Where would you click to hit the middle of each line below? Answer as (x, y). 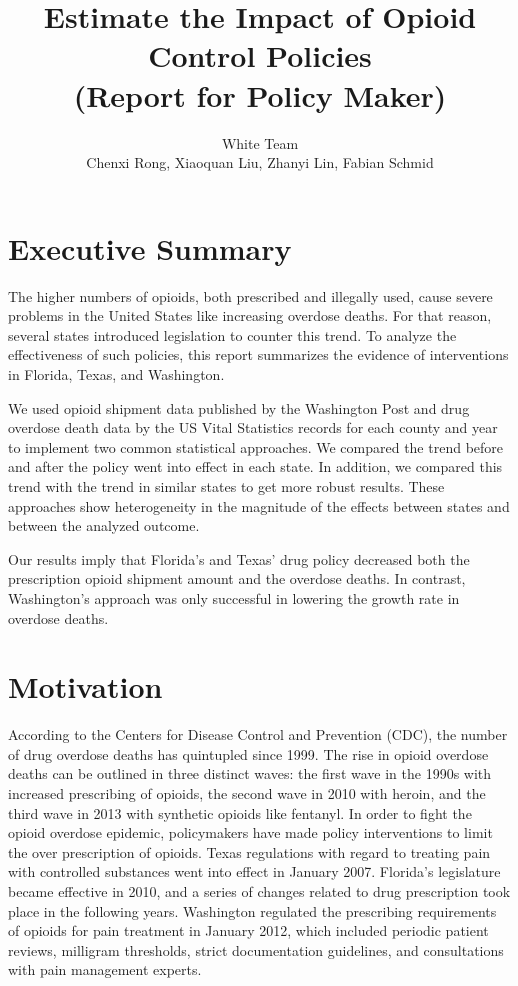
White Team (260, 142)
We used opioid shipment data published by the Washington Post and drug (239, 407)
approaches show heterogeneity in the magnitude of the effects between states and (259, 505)
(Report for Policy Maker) (260, 94)
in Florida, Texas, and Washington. (116, 374)
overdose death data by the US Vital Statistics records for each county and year (253, 427)
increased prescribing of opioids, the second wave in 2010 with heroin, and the (247, 793)
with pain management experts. (105, 969)
